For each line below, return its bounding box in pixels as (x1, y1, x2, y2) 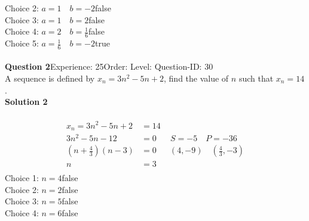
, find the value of (164, 72, 229, 85)
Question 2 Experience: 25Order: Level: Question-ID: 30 (5, 60, 213, 73)
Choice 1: (5, 172, 39, 184)
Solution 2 (5, 95, 48, 108)
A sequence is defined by (5, 72, 95, 85)
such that (238, 72, 274, 85)
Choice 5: (5, 37, 39, 49)
